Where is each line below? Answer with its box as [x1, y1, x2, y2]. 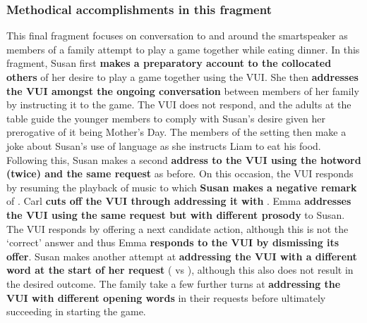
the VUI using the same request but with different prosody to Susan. [6, 207, 345, 222]
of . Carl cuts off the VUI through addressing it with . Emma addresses [6, 194, 351, 208]
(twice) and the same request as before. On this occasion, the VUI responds [6, 166, 354, 181]
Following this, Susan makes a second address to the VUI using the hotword [6, 152, 361, 167]
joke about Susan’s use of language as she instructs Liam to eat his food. [6, 138, 321, 153]
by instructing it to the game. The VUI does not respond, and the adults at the [6, 97, 351, 112]
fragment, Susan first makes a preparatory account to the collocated [6, 56, 332, 70]
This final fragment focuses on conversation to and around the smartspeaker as [6, 28, 348, 43]
